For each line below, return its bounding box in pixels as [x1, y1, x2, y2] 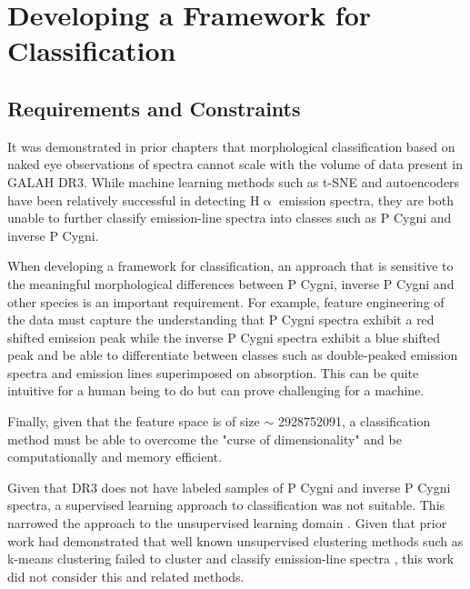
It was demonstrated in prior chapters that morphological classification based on [7, 136, 455, 155]
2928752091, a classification [277, 412, 431, 431]
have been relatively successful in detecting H [7, 190, 260, 209]
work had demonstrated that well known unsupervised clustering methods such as [7, 531, 464, 550]
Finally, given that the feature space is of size [7, 412, 260, 431]
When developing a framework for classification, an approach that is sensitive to [7, 256, 454, 275]
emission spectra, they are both [278, 190, 454, 209]
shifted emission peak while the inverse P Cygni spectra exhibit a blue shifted [7, 327, 440, 346]
